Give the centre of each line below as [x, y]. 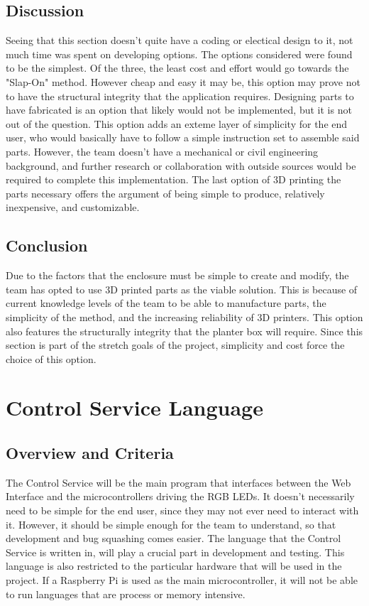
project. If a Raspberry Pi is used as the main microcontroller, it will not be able [182, 580]
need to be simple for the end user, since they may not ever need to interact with [182, 510]
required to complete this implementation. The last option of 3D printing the [174, 179]
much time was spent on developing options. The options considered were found [179, 54]
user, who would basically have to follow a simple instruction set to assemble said [183, 137]
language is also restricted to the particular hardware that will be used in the [174, 566]
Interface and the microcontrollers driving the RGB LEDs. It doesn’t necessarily [180, 496]
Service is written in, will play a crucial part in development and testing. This [175, 552]
